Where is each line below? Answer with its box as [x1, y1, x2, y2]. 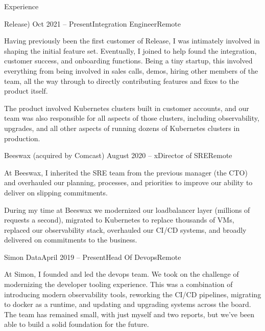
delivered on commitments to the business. [4, 234, 137, 245]
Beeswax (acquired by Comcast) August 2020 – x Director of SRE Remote [4, 150, 232, 161]
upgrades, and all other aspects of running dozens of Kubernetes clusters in [4, 122, 240, 133]
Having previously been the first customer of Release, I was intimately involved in [4, 35, 260, 46]
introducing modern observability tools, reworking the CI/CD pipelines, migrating [4, 289, 261, 299]
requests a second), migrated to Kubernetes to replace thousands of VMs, [4, 214, 234, 225]
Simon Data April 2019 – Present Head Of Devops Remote [4, 251, 181, 262]
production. [4, 133, 40, 143]
